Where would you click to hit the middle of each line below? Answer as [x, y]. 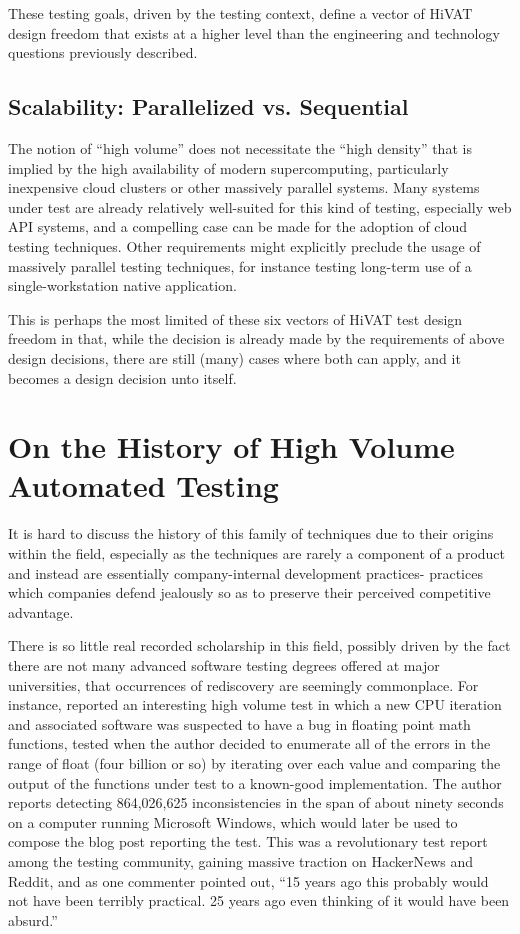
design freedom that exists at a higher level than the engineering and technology [254, 32]
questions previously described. [103, 52]
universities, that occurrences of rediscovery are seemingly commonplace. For [243, 684]
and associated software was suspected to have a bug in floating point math [239, 723]
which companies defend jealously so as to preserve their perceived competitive [249, 592]
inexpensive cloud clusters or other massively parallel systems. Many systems [244, 187]
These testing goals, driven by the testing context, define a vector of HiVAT [240, 13]
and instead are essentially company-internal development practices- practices [245, 572]
